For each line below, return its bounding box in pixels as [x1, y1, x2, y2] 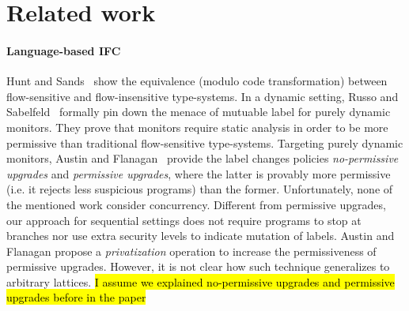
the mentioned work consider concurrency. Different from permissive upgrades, [6, 196, 386, 212]
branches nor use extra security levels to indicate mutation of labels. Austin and [6, 227, 395, 244]
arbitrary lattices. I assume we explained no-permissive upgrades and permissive [6, 273, 395, 290]
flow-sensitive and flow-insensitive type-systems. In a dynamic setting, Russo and [6, 88, 399, 104]
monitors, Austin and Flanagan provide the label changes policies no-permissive [6, 150, 399, 167]
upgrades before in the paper [6, 289, 146, 305]
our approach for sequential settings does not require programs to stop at [6, 212, 362, 228]
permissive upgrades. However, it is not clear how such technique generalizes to [6, 258, 390, 275]
